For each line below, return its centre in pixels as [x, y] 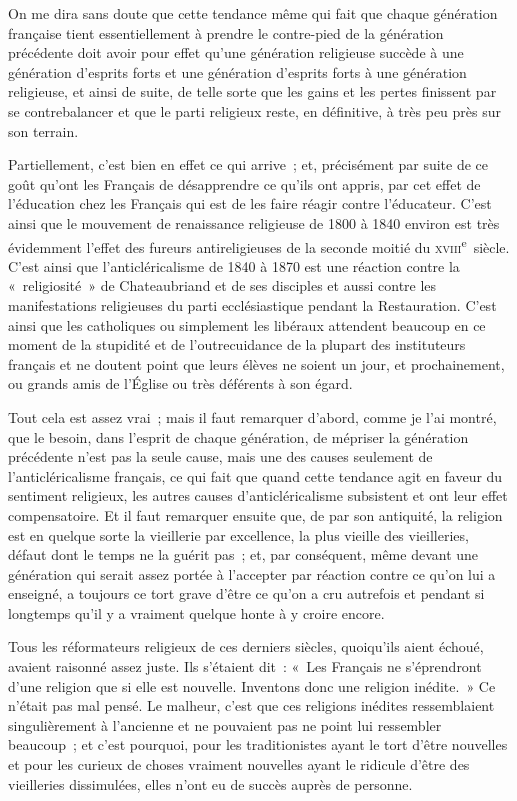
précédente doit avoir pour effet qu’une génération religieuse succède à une [236, 52]
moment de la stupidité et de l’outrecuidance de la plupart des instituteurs [237, 344]
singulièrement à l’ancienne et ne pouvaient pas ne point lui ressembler [225, 724]
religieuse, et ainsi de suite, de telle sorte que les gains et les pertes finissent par [252, 91]
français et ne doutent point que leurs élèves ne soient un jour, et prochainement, [256, 363]
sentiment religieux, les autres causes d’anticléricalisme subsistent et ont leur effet [258, 495]
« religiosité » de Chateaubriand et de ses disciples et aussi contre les [222, 285]
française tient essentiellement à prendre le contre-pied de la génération [226, 32]
